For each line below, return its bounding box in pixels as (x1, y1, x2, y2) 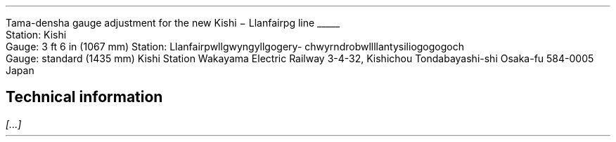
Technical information (6, 88, 163, 106)
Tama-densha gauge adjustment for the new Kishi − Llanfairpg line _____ (6, 17, 340, 29)
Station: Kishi (6, 29, 67, 41)
